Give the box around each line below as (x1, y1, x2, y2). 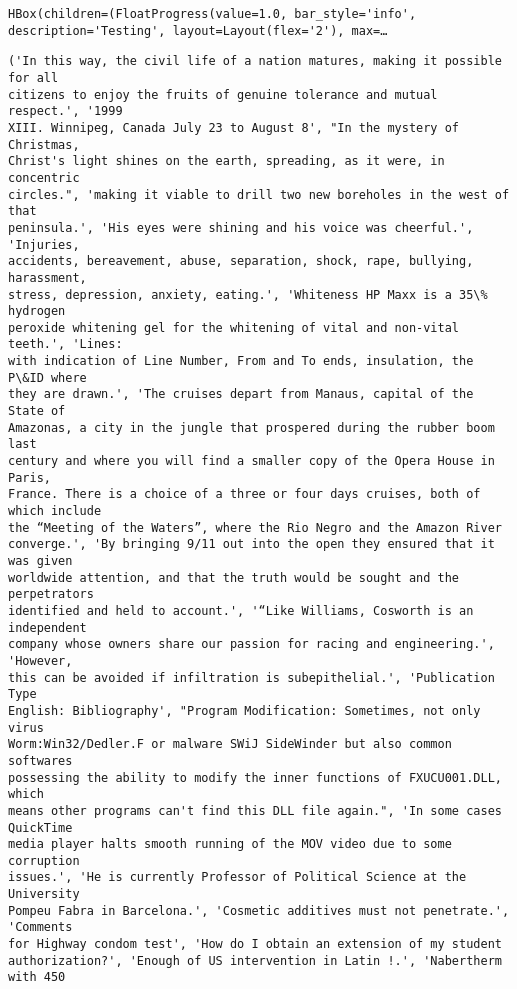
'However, (8, 653, 73, 668)
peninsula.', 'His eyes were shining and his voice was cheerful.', (8, 220, 474, 235)
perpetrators (8, 587, 94, 602)
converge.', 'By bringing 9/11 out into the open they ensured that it (8, 537, 495, 552)
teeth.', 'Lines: (8, 337, 123, 352)
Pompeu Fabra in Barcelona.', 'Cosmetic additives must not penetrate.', (8, 903, 510, 918)
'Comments (8, 920, 73, 935)
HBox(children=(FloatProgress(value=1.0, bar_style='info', (8, 7, 417, 21)
